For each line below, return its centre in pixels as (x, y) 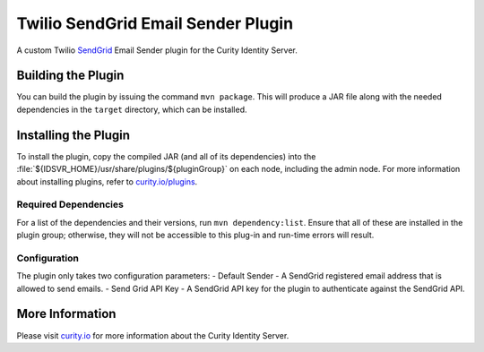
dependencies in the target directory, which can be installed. (132, 109)
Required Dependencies (70, 204)
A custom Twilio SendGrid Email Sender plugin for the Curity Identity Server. (157, 50)
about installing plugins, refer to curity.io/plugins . (107, 181)
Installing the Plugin (73, 135)
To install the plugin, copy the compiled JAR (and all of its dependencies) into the (166, 156)
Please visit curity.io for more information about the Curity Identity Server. (153, 335)
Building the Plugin (70, 76)
